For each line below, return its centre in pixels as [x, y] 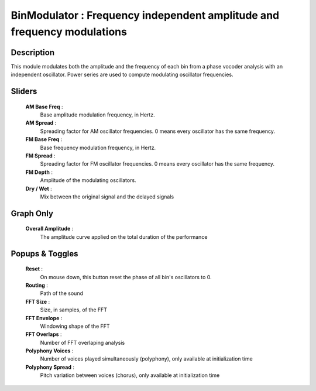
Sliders [24, 92]
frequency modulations [69, 32]
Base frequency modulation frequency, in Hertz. [98, 148]
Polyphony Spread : [50, 367]
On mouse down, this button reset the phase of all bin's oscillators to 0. [126, 277]
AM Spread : [41, 123]
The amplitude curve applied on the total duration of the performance [124, 236]
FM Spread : [40, 156]
